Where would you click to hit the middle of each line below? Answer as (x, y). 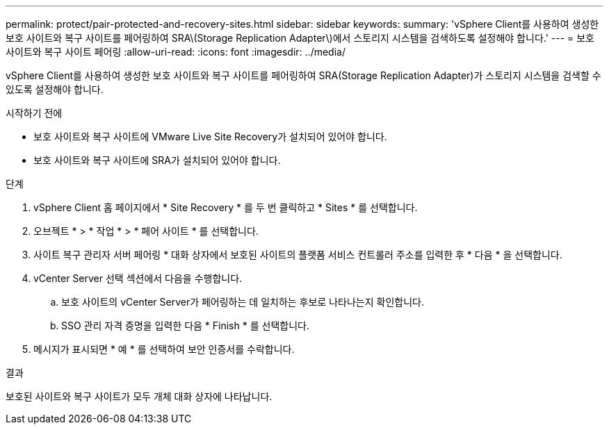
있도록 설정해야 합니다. (55, 89)
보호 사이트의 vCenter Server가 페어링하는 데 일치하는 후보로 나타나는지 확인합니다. (243, 302)
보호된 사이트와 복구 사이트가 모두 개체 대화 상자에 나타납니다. (139, 396)
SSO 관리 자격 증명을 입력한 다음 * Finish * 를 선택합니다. (185, 325)
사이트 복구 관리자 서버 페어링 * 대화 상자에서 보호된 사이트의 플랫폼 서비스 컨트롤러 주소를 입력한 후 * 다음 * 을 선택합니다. (298, 255)
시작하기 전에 (34, 113)
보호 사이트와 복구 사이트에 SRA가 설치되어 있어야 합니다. (157, 160)
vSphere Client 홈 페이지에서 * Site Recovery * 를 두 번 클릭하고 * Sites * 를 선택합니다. (226, 207)
